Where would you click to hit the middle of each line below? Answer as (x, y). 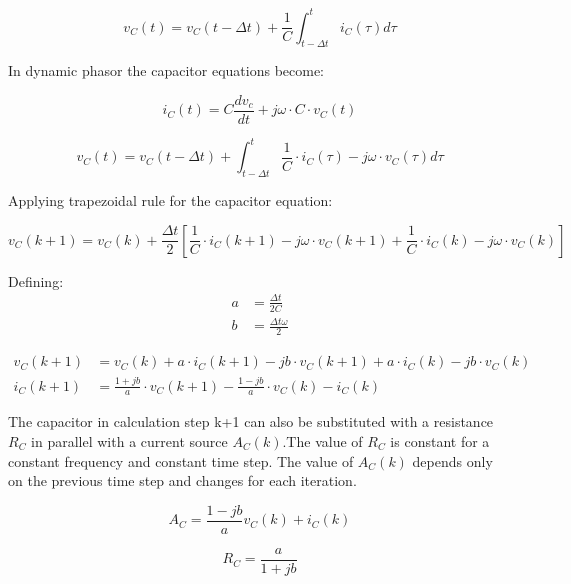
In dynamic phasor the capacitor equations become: (166, 70)
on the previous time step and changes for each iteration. (182, 480)
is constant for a (440, 440)
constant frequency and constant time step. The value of (181, 460)
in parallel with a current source (129, 440)
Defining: (36, 280)
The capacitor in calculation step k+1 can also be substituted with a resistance (251, 421)
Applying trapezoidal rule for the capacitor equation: (170, 200)
